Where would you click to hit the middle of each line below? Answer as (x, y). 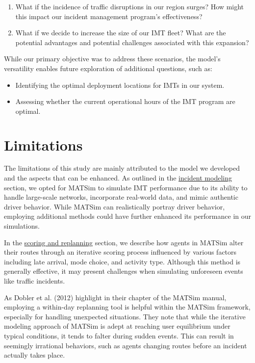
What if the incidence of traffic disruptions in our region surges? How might (130, 6)
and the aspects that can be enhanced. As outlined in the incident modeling (118, 178)
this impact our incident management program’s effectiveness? (109, 16)
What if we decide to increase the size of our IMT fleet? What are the (121, 33)
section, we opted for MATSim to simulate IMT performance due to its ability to (126, 187)
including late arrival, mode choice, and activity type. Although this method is (122, 261)
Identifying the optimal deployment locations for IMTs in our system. (120, 85)
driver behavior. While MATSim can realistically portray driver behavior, (115, 206)
